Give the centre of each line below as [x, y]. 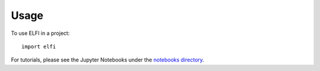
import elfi [39, 46]
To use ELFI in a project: [40, 33]
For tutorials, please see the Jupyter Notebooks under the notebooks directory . [108, 60]
